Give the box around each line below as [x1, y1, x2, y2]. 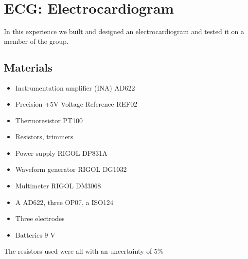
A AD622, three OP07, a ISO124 [15, 197, 113, 207]
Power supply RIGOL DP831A [15, 148, 107, 158]
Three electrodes [15, 213, 65, 223]
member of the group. [4, 36, 69, 46]
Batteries [15, 229, 42, 240]
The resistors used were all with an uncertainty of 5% [4, 246, 163, 256]
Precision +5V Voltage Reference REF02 [15, 99, 138, 109]
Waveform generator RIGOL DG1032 [15, 164, 127, 174]
